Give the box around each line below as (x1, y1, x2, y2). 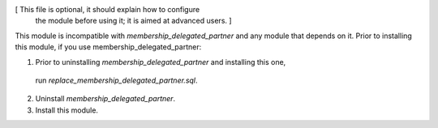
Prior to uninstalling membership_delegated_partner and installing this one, (35, 57, 286, 66)
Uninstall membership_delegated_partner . (35, 94, 176, 104)
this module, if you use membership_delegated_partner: (15, 42, 202, 52)
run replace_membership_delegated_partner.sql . (35, 75, 198, 85)
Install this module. (35, 105, 99, 115)
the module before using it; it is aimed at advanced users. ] (35, 16, 232, 26)
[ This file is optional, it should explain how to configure (15, 5, 200, 14)
